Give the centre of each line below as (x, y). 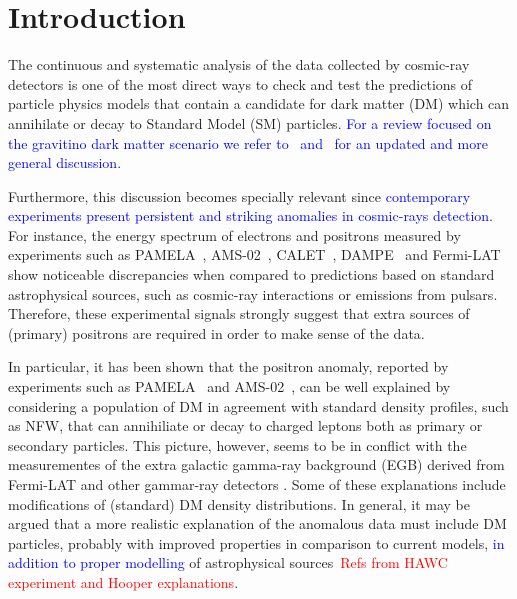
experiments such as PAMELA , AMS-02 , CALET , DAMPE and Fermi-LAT (254, 254)
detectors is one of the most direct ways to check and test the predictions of (240, 83)
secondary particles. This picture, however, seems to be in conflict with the (237, 444)
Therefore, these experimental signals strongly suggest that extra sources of (239, 313)
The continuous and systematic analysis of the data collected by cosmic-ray (239, 64)
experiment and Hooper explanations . (123, 581)
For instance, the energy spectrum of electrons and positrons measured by (234, 234)
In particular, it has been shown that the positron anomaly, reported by (228, 366)
